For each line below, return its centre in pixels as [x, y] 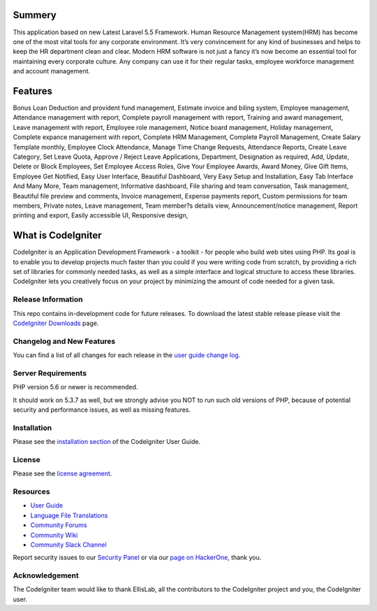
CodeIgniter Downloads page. [56, 323]
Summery [35, 15]
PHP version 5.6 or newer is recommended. [75, 387]
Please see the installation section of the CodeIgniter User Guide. [107, 442]
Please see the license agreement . [62, 474]
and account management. [52, 71]
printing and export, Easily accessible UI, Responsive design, [101, 215]
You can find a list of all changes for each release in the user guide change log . [127, 355]
